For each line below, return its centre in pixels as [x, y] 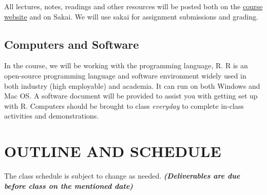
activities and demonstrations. [52, 116]
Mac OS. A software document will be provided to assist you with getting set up [131, 96]
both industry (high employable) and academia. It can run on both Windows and [132, 85]
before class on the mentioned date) [69, 186]
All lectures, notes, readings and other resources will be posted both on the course [133, 6]
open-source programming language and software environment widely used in [125, 75]
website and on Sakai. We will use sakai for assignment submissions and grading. [131, 16]
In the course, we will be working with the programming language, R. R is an [126, 65]
